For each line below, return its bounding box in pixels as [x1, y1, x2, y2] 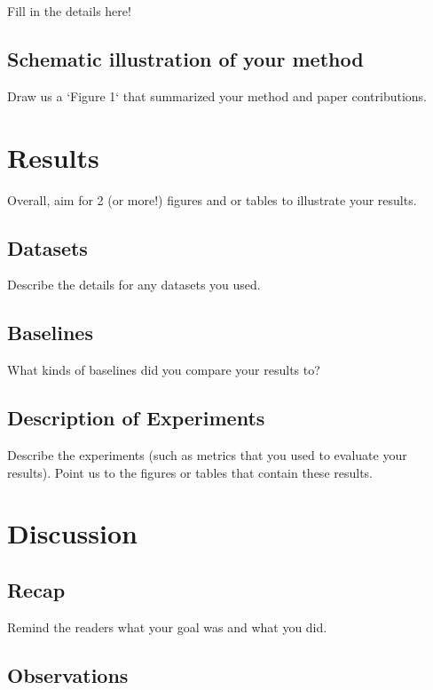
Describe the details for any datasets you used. [7, 275, 261, 294]
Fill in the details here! [7, 2, 131, 20]
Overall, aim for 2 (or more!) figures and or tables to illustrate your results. [7, 190, 417, 209]
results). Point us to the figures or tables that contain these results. [7, 463, 374, 481]
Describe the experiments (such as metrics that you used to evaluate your [7, 445, 407, 464]
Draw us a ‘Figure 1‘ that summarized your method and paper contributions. [7, 86, 428, 105]
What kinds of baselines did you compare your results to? [7, 361, 320, 379]
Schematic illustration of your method [7, 44, 364, 72]
